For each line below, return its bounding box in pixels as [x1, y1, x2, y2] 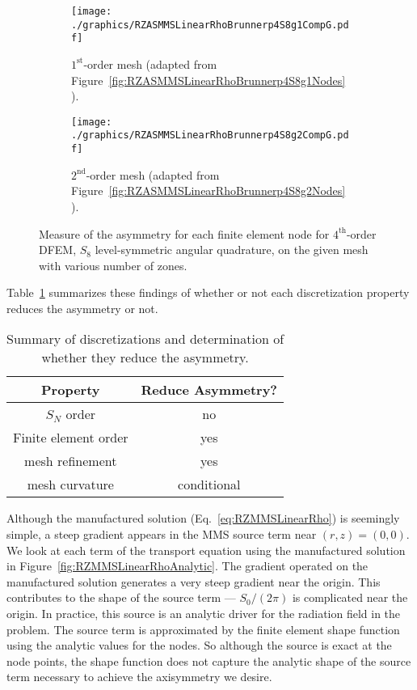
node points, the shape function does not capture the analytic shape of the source [6, 652, 411, 669]
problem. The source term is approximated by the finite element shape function [6, 620, 400, 637]
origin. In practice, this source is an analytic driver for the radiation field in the [6, 605, 401, 622]
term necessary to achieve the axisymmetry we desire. [6, 668, 272, 685]
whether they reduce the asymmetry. [41, 348, 249, 367]
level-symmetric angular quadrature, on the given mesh [95, 241, 369, 258]
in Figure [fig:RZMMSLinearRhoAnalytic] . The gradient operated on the [6, 557, 369, 574]
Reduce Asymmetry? [141, 380, 278, 400]
